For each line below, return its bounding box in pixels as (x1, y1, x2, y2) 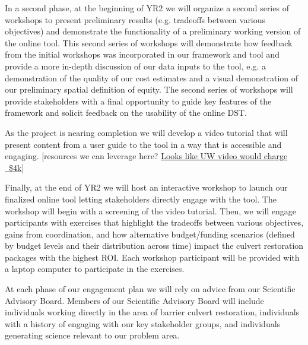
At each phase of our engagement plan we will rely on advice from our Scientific (5, 283, 296, 295)
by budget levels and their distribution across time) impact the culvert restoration (5, 239, 304, 252)
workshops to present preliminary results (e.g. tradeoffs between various (5, 13, 266, 26)
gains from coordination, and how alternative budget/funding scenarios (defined (5, 227, 295, 240)
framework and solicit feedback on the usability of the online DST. (5, 106, 247, 119)
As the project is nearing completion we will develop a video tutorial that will (5, 126, 288, 138)
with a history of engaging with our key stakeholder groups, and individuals (5, 317, 281, 330)
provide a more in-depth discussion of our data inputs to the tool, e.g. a (5, 59, 266, 72)
